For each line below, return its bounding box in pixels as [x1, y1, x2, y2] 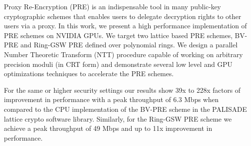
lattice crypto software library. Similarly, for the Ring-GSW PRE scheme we [4, 113, 232, 124]
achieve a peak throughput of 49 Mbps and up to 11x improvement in [4, 123, 212, 133]
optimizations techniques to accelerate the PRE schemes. [4, 68, 174, 79]
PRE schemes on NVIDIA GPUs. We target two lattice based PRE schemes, [4, 30, 233, 40]
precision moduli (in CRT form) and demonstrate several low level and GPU [4, 59, 232, 69]
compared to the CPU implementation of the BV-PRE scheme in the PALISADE [4, 104, 247, 114]
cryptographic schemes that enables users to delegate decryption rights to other [4, 11, 241, 21]
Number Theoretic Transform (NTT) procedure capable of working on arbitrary [4, 49, 243, 59]
